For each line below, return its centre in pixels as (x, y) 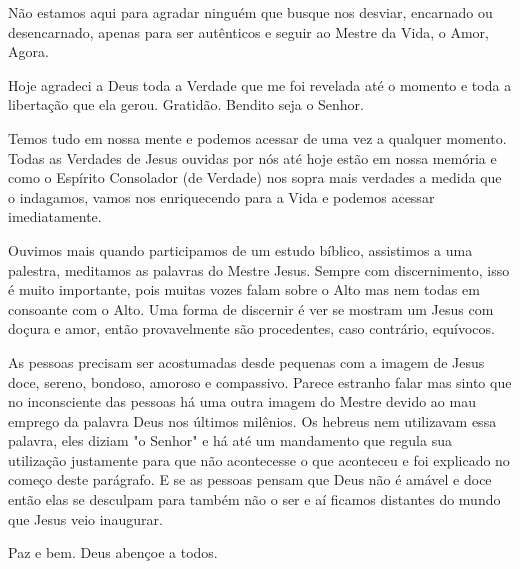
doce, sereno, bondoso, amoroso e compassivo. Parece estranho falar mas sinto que (260, 381)
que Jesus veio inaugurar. (85, 518)
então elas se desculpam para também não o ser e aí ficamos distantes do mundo (254, 499)
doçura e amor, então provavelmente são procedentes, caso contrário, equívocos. (251, 328)
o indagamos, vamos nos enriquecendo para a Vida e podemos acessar (221, 196)
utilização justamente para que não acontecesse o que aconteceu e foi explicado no (259, 459)
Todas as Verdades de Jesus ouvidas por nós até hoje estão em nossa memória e (252, 157)
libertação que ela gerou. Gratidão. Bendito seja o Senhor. (186, 104)
